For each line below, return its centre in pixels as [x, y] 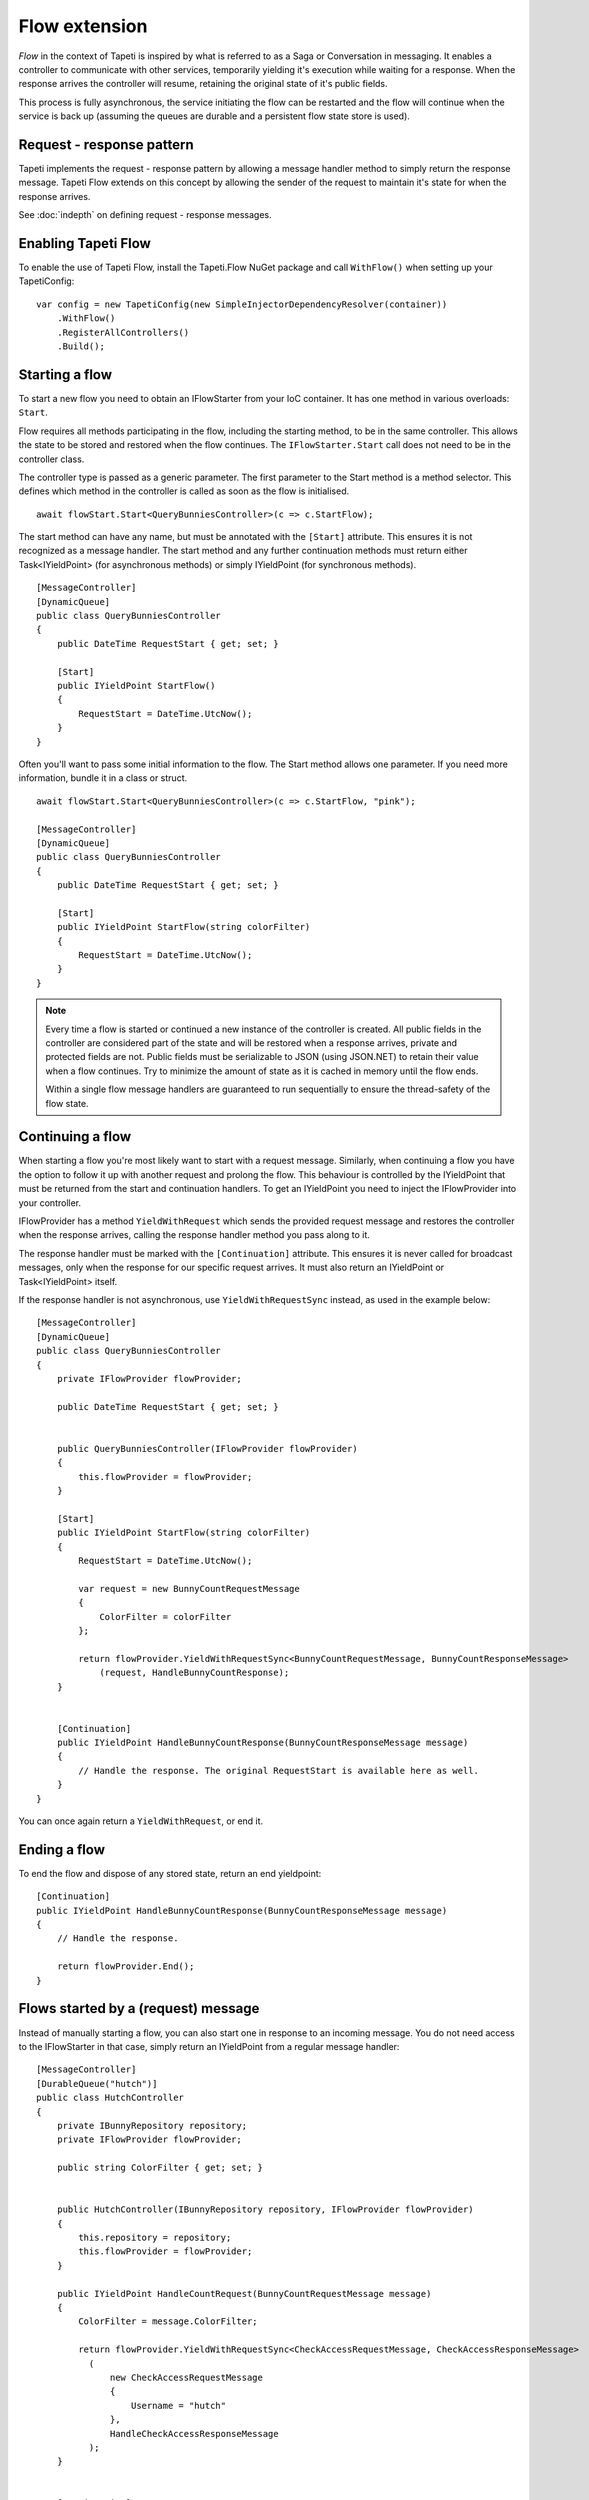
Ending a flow [61, 1849]
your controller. [50, 1202]
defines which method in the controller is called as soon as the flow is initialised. [184, 491]
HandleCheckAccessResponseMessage [194, 2433]
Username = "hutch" [178, 2405]
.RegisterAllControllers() [123, 332]
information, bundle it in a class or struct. [103, 778]
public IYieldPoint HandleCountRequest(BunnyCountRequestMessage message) [244, 2293]
